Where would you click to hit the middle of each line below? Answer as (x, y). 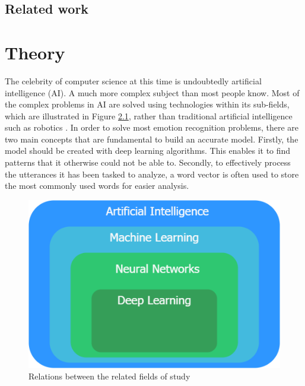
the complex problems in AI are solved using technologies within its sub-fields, (147, 104)
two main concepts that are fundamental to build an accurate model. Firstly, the (152, 139)
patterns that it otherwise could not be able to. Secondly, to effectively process (148, 162)
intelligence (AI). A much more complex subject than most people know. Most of (152, 92)
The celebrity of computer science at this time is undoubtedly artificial (133, 80)
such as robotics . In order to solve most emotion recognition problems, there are (152, 127)
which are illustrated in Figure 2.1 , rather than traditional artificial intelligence (149, 116)
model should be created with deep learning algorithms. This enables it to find (148, 151)
